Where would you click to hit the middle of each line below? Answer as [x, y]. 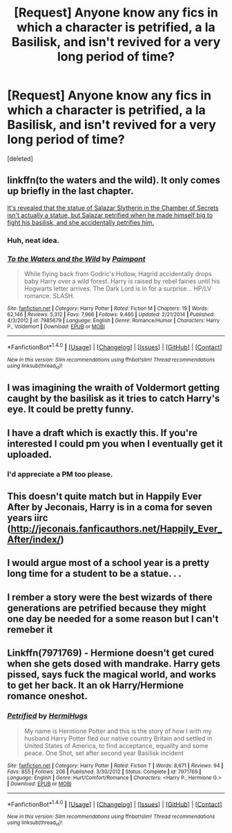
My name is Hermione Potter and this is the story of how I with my [118, 731]
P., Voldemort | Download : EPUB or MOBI [56, 326]
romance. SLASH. [49, 295]
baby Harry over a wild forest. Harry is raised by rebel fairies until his [122, 281]
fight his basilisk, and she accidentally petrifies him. [81, 222]
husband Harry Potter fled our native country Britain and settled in [118, 738]
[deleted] [20, 158]
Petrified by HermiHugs [48, 716]
